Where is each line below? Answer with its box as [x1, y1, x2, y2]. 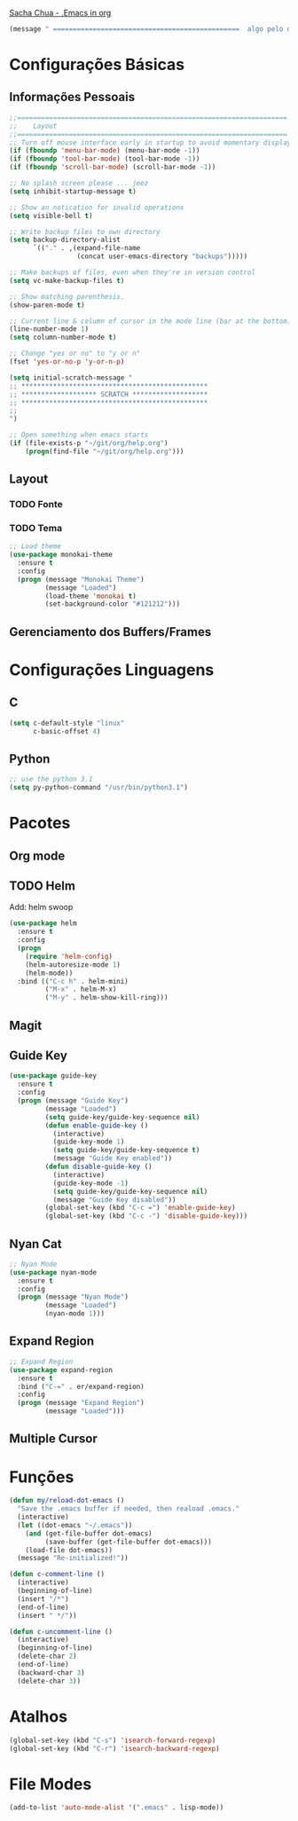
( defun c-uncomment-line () [9, 1627, 114, 1636]
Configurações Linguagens [9, 660, 215, 679]
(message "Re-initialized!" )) [17, 1554, 129, 1563]
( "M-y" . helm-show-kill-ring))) [44, 993, 169, 1002]
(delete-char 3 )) [17, 1676, 82, 1685]
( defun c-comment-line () [9, 1570, 105, 1579]
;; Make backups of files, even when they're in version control [9, 268, 255, 277]
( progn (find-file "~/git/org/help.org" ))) [25, 447, 184, 456]
